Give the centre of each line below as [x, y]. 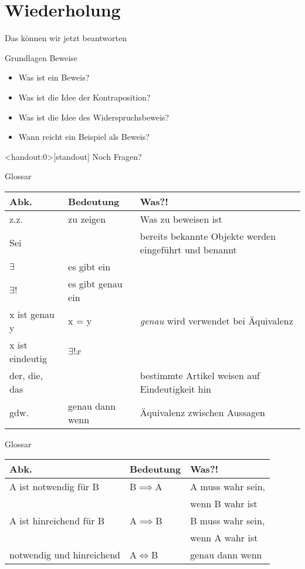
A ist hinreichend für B [57, 521]
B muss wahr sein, [228, 521]
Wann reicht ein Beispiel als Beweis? [84, 137]
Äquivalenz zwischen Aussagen [202, 413]
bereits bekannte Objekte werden [208, 236]
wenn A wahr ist [224, 538]
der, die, [26, 375]
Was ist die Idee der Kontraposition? [84, 97]
